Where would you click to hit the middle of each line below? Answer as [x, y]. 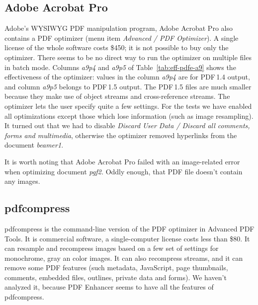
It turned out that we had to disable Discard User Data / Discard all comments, [127, 125]
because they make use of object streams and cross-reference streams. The [117, 96]
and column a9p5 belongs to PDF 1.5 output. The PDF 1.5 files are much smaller [128, 86]
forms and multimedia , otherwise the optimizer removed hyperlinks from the [121, 135]
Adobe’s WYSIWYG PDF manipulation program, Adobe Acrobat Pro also [119, 28]
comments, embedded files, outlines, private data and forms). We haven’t [116, 277]
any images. [22, 181]
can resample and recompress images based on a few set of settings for [112, 248]
